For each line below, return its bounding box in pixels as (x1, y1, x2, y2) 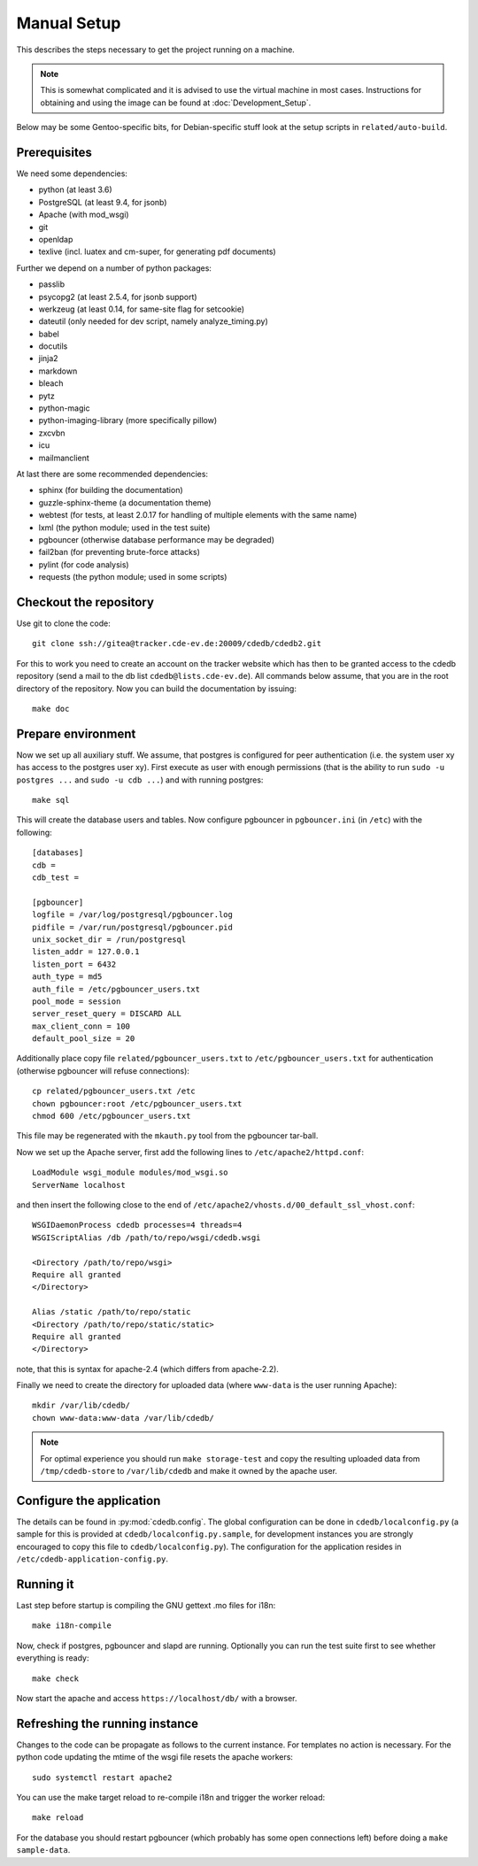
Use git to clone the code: (16, 618, 111, 628)
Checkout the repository (16, 594, 155, 610)
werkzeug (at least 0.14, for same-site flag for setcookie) (38, 304, 245, 314)
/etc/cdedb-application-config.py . (16, 1554, 168, 1564)
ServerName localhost (32, 1180, 126, 1190)
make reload (32, 1813, 84, 1823)
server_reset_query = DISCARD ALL (32, 1009, 181, 1019)
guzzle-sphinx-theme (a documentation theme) (38, 497, 212, 508)
